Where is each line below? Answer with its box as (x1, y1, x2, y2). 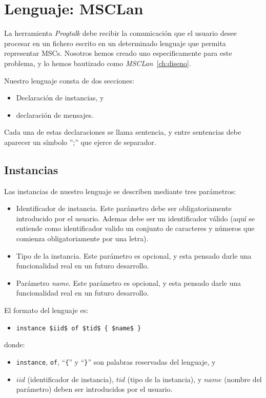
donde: (4, 339, 25, 350)
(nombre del (224, 373, 262, 384)
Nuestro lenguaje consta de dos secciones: (4, 75, 134, 86)
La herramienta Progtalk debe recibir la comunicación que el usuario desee (4, 28, 237, 38)
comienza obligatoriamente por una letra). (16, 233, 149, 244)
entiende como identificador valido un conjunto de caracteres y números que (16, 223, 255, 234)
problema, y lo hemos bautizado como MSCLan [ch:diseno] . (4, 57, 191, 68)
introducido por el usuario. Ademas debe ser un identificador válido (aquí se (16, 213, 255, 223)
